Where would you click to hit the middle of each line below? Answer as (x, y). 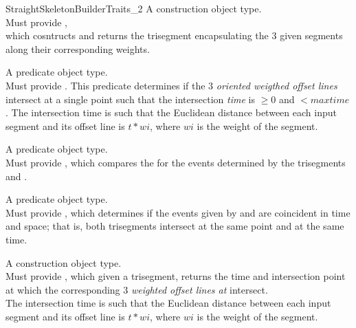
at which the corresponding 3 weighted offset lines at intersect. (137, 289)
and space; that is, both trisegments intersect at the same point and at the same (175, 226)
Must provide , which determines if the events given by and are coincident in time (178, 212)
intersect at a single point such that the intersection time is (130, 99)
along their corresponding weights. (78, 48)
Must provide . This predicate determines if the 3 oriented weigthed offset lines (171, 85)
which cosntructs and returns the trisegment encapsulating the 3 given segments (174, 35)
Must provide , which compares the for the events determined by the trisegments (176, 162)
